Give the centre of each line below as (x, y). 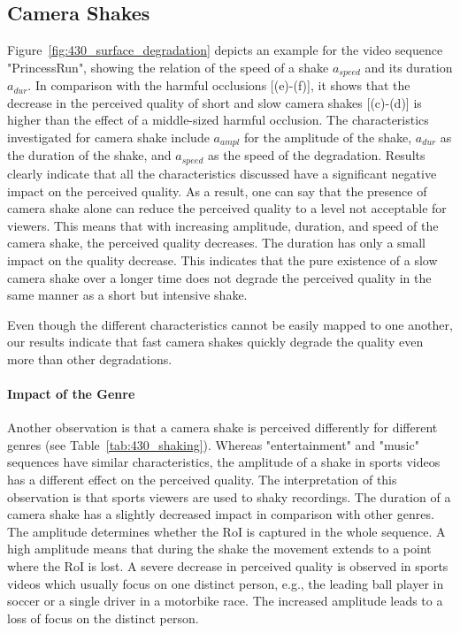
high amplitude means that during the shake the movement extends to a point (219, 549)
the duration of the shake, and (89, 155)
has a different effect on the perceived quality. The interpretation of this (202, 480)
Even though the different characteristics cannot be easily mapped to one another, (230, 324)
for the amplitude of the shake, (328, 137)
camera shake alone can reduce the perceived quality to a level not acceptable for (227, 208)
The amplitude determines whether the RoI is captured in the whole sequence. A (226, 531)
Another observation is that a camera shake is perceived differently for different (222, 427)
